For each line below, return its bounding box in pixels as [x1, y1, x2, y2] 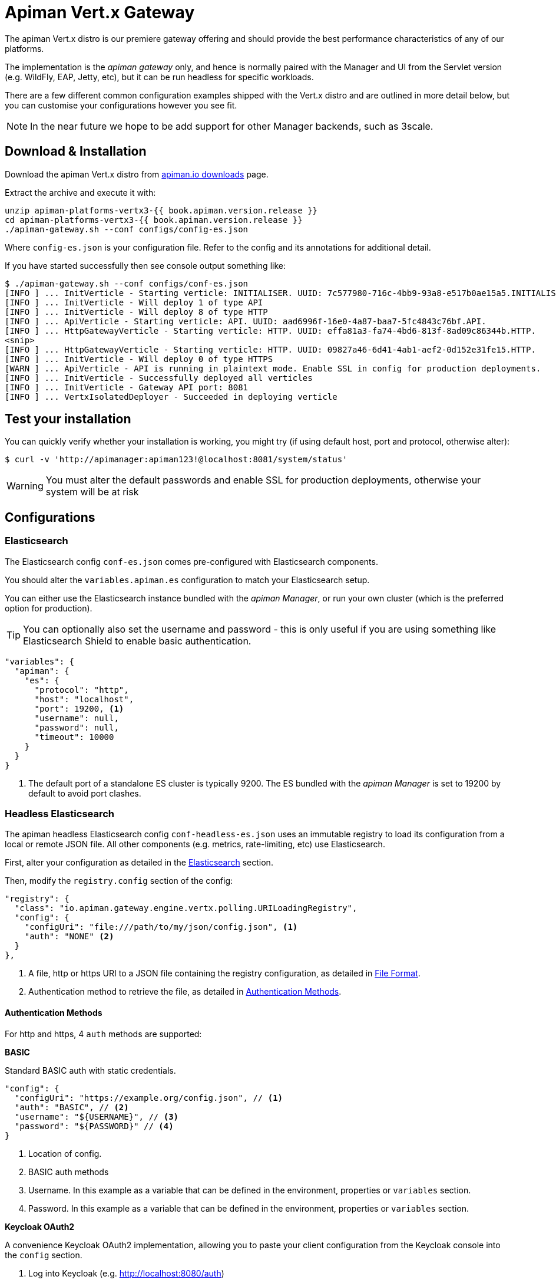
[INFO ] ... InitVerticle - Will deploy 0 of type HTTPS [5, 354, 273, 364]
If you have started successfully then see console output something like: [5, 260, 286, 271]
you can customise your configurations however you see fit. [5, 100, 237, 110]
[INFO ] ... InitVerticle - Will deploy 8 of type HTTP [5, 307, 268, 317]
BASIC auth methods [28, 1166, 109, 1177]
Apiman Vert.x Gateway [5, 2, 195, 22]
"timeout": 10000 [34, 732, 114, 742]
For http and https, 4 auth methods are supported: [5, 1028, 202, 1039]
